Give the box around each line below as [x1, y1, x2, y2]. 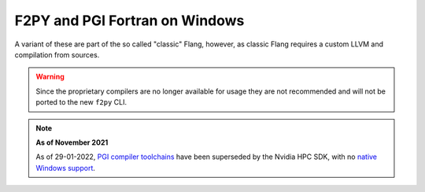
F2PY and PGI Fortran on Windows [14, 12, 245, 29]
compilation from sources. [14, 50, 100, 59]
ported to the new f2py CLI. [35, 98, 128, 107]
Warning [35, 72, 65, 82]
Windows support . [35, 163, 96, 172]
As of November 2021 [35, 138, 109, 147]
